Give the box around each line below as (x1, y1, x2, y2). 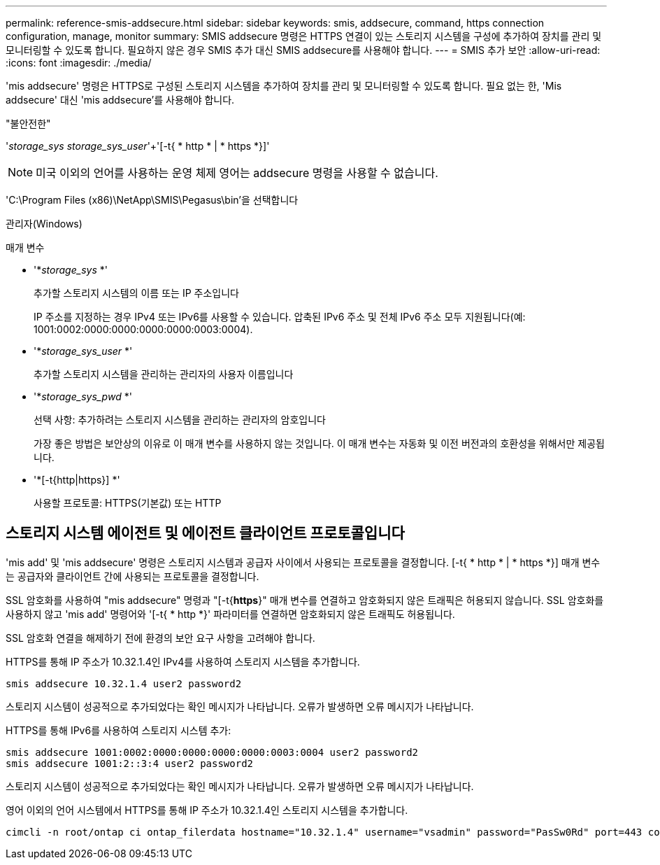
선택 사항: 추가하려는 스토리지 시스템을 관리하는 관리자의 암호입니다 (34, 414, 326, 426)
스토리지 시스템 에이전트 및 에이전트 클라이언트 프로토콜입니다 (6, 524, 405, 542)
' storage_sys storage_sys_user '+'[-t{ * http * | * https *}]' (6, 140, 270, 152)
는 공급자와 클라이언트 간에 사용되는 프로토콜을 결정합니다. (6, 570, 259, 582)
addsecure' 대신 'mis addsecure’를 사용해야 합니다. (6, 94, 235, 106)
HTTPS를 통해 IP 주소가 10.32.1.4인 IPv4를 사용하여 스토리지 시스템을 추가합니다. (6, 655, 360, 668)
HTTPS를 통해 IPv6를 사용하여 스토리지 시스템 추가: (6, 724, 231, 736)
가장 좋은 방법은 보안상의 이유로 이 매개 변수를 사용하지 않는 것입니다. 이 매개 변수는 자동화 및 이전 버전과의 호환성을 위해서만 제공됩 (34, 437, 605, 449)
